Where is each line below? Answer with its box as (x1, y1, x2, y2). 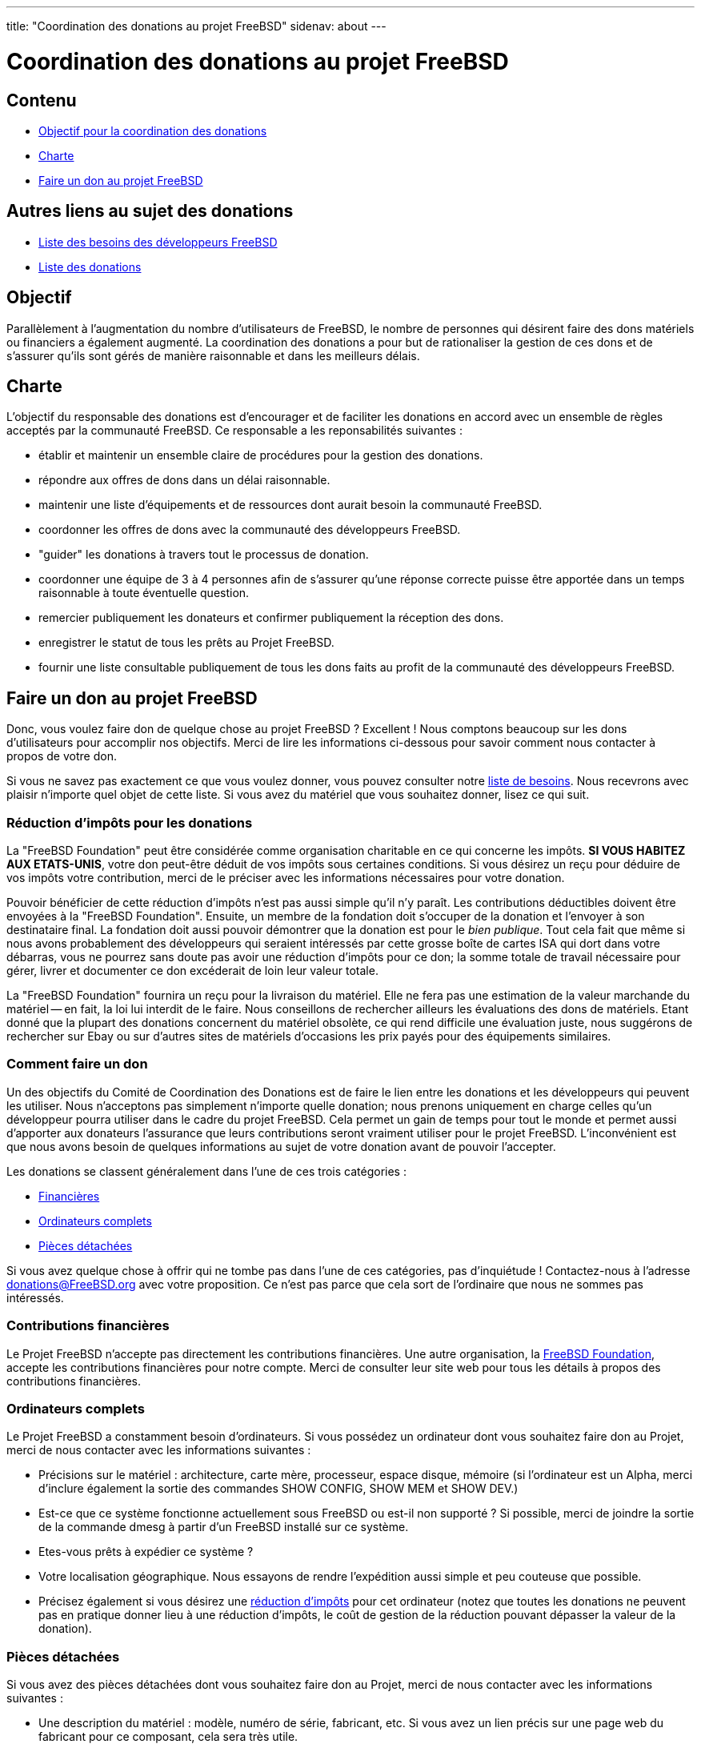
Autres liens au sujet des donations (6, 201, 294, 222)
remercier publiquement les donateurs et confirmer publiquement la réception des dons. (38, 611, 504, 625)
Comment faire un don (6, 1056, 148, 1072)
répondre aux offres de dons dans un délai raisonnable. (38, 473, 330, 487)
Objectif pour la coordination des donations (38, 123, 267, 138)
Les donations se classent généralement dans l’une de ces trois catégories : (6, 1164, 407, 1178)
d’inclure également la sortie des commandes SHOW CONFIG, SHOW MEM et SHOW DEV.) (38, 1481, 519, 1496)
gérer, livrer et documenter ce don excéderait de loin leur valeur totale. (6, 964, 379, 978)
